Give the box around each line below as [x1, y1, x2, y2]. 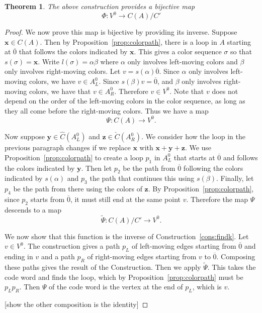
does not [212, 85, 238, 96]
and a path [41, 251, 75, 261]
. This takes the [207, 261, 256, 272]
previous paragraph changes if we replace [5, 142, 131, 153]
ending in [5, 251, 33, 261]
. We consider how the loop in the [141, 131, 245, 142]
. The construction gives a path [23, 241, 120, 251]
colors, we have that [29, 85, 91, 96]
